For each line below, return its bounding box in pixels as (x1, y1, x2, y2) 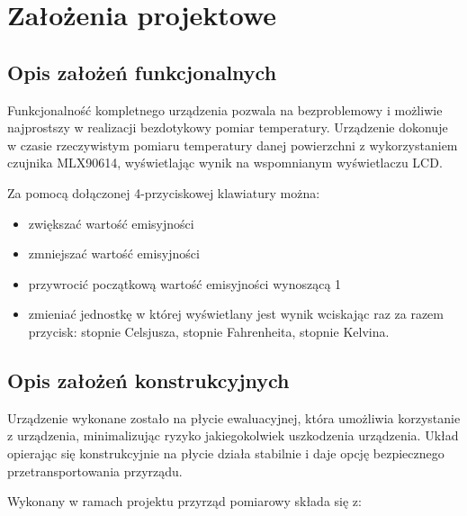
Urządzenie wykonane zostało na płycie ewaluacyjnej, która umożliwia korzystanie (7, 408, 461, 427)
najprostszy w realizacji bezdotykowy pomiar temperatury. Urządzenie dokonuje (7, 118, 448, 137)
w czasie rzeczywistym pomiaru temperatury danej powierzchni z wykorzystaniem (7, 135, 458, 154)
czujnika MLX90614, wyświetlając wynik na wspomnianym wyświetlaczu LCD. (7, 153, 443, 172)
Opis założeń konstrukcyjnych (7, 366, 290, 394)
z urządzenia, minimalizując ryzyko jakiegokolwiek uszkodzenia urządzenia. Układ (7, 426, 459, 445)
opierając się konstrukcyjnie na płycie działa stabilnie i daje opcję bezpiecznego (7, 443, 445, 462)
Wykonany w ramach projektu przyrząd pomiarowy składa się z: (7, 492, 362, 511)
